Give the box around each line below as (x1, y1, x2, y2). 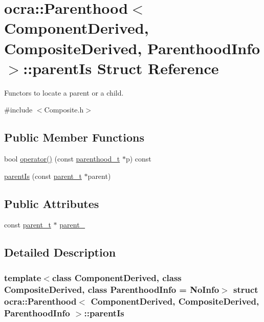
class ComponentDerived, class (52, 271, 182, 284)
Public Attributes (4, 195, 99, 211)
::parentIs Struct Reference (23, 57, 219, 78)
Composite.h (44, 104, 84, 115)
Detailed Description (4, 244, 116, 260)
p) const (125, 153, 151, 164)
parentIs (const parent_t (4, 170, 82, 181)
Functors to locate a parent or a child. (4, 87, 124, 98)
